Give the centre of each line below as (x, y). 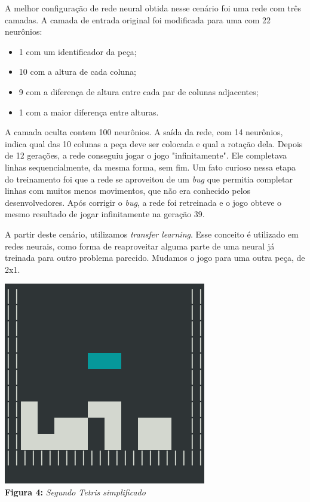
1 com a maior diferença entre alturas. (89, 112)
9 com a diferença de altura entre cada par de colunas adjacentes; (139, 91)
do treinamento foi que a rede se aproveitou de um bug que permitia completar (149, 179)
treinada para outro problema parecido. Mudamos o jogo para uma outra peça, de (155, 258)
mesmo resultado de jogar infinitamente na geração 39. (105, 214)
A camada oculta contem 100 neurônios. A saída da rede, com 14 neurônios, (144, 132)
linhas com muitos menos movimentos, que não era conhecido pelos (128, 191)
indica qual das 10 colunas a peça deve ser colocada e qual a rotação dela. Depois (154, 143)
